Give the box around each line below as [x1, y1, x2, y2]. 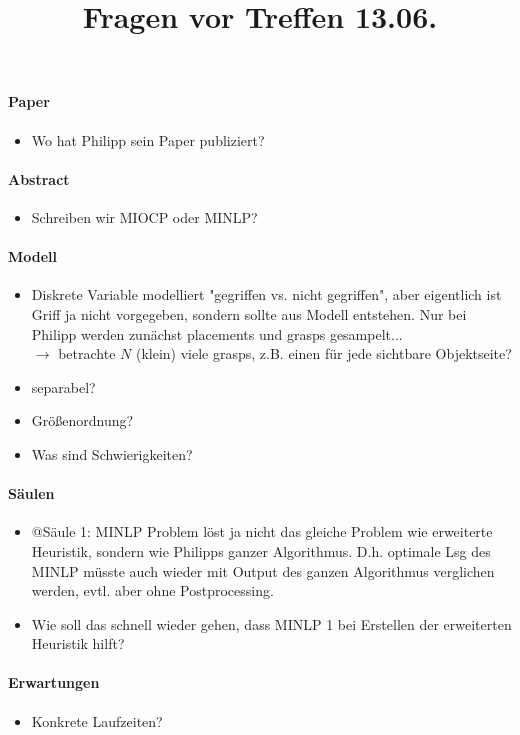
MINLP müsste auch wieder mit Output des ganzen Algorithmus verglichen [31, 560, 495, 581]
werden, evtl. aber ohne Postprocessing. [31, 580, 274, 601]
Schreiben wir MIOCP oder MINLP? [31, 206, 258, 227]
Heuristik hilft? [31, 633, 125, 654]
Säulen [8, 483, 55, 504]
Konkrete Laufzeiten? [31, 710, 163, 731]
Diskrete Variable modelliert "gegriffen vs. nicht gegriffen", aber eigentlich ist [31, 284, 502, 305]
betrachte [58, 343, 116, 364]
